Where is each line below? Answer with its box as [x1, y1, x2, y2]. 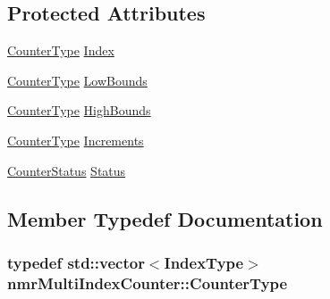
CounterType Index [7, 41, 114, 60]
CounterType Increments [7, 130, 144, 149]
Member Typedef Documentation [7, 204, 323, 232]
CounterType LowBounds [7, 71, 148, 89]
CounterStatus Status [7, 161, 126, 179]
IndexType [164, 251, 244, 273]
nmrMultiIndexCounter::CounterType [7, 271, 288, 294]
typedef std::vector [7, 251, 145, 273]
